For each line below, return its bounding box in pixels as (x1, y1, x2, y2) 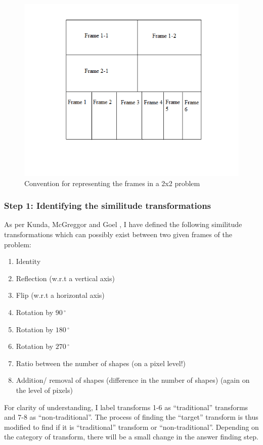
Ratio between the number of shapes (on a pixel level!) (16, 358, 186, 368)
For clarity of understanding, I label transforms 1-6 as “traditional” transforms (4, 402, 248, 412)
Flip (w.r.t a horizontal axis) (16, 290, 105, 300)
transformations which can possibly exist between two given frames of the (4, 229, 232, 240)
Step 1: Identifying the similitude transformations (4, 199, 211, 212)
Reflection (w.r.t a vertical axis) (16, 273, 115, 283)
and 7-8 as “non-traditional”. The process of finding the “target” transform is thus (4, 412, 258, 422)
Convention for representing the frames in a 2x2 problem (24, 177, 200, 188)
